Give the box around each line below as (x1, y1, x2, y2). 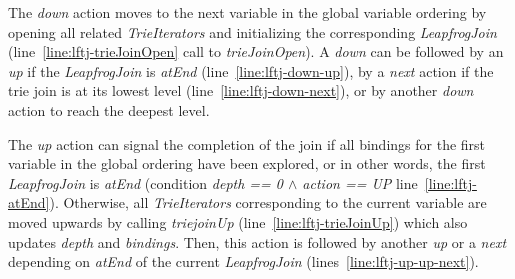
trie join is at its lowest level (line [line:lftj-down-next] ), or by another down (8, 80, 474, 101)
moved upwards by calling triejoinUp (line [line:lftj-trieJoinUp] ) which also (8, 211, 468, 232)
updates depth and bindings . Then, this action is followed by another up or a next (8, 231, 507, 252)
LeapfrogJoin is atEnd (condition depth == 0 (8, 172, 283, 193)
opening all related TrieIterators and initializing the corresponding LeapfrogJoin (8, 21, 497, 42)
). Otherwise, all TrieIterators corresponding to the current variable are (49, 192, 487, 213)
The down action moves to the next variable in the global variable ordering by (8, 2, 487, 22)
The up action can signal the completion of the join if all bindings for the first (8, 133, 486, 154)
